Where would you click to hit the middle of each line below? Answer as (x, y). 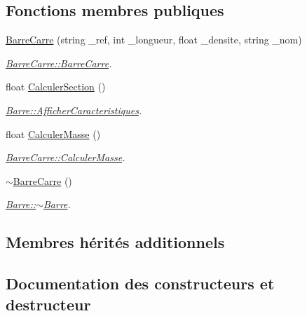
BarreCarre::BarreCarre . (59, 63)
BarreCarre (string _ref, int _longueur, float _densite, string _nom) (154, 40)
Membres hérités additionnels (115, 242)
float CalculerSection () (56, 87)
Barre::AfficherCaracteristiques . (74, 110)
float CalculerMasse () (53, 133)
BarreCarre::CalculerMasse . (66, 157)
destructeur (48, 304)
